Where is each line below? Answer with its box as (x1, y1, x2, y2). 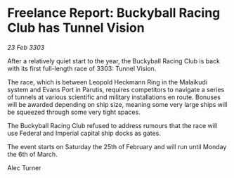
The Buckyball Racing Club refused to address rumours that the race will (7, 121, 218, 129)
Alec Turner (7, 163, 41, 172)
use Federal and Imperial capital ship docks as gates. (7, 129, 162, 137)
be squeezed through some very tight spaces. (7, 108, 141, 116)
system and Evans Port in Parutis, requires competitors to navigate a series (7, 85, 225, 94)
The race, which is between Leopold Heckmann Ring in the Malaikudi (7, 77, 208, 86)
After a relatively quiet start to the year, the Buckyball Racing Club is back (7, 56, 220, 65)
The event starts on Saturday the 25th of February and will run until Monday (7, 142, 227, 151)
